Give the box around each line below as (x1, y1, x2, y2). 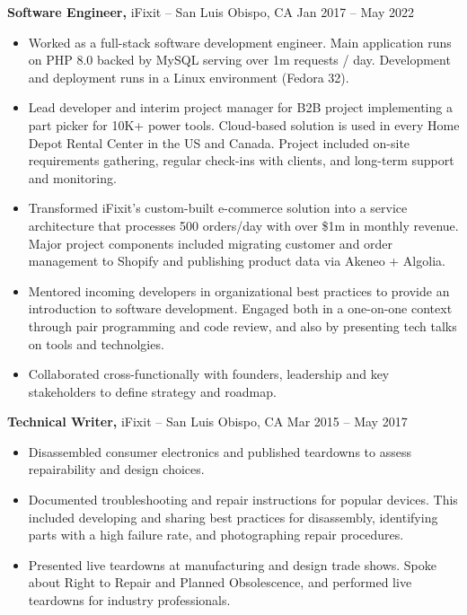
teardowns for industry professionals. (28, 591, 231, 610)
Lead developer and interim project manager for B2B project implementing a (28, 98, 453, 117)
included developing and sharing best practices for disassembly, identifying (28, 507, 438, 526)
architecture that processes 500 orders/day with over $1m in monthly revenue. (28, 215, 459, 234)
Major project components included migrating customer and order (28, 233, 393, 252)
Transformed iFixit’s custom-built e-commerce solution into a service (28, 198, 408, 217)
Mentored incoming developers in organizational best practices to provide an (28, 281, 450, 300)
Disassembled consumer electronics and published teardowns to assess (28, 442, 411, 461)
